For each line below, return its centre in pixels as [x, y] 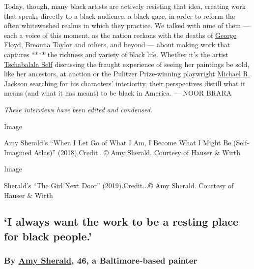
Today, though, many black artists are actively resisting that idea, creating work [125, 6]
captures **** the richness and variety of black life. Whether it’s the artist [116, 54]
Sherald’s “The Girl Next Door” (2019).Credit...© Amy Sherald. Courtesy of [119, 185]
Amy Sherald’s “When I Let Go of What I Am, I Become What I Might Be [118, 143]
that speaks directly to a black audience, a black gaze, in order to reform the [120, 16]
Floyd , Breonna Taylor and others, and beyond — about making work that [117, 45]
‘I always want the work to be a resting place [121, 221]
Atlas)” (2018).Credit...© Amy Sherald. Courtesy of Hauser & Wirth [137, 152]
